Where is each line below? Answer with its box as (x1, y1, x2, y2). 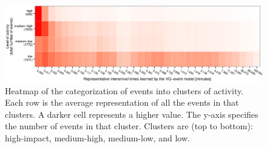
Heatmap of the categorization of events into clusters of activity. (5, 84, 244, 97)
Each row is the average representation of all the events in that (5, 96, 239, 109)
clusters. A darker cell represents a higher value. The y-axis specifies (5, 108, 259, 120)
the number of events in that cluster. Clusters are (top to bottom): (5, 120, 253, 132)
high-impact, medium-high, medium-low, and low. (5, 131, 190, 144)
